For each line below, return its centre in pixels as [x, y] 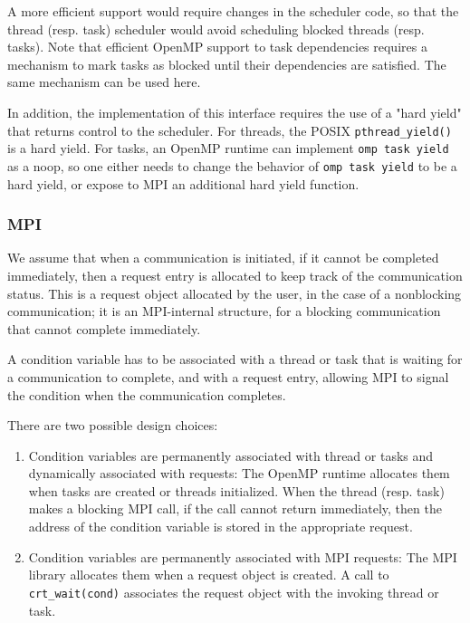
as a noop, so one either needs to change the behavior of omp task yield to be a [232, 165]
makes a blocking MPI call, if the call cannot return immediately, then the [235, 508]
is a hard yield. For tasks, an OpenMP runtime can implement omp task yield [228, 148]
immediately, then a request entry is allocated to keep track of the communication [235, 275]
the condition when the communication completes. [147, 394]
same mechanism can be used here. [104, 82]
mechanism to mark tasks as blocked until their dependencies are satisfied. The [227, 64]
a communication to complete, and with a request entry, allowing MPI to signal [228, 376]
